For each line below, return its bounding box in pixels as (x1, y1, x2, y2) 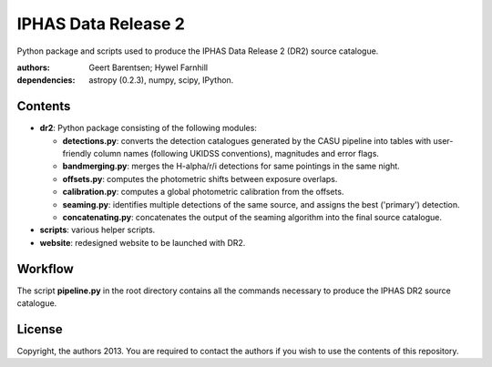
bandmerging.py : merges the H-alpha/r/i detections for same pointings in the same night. (62, 160, 400, 172)
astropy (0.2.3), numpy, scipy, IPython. (88, 75, 234, 86)
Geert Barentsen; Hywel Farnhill (88, 62, 209, 73)
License (16, 321, 63, 337)
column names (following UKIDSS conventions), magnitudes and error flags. (93, 148, 380, 159)
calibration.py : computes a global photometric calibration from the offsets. (62, 187, 344, 198)
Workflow (16, 260, 75, 277)
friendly (62, 148, 92, 159)
